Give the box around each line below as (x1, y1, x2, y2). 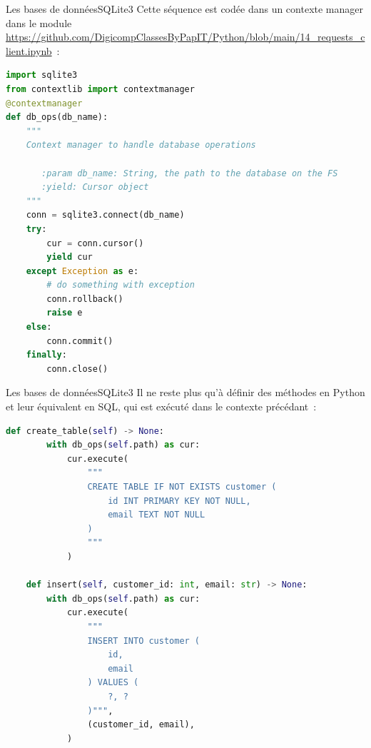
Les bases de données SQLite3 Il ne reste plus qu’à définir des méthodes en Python (6, 385, 365, 400)
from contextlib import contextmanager (6, 84, 195, 94)
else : (26, 322, 52, 333)
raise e (46, 308, 83, 318)
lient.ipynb (6, 43, 52, 58)
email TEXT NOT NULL (108, 510, 205, 520)
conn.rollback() (46, 293, 123, 304)
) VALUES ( (87, 677, 139, 688)
